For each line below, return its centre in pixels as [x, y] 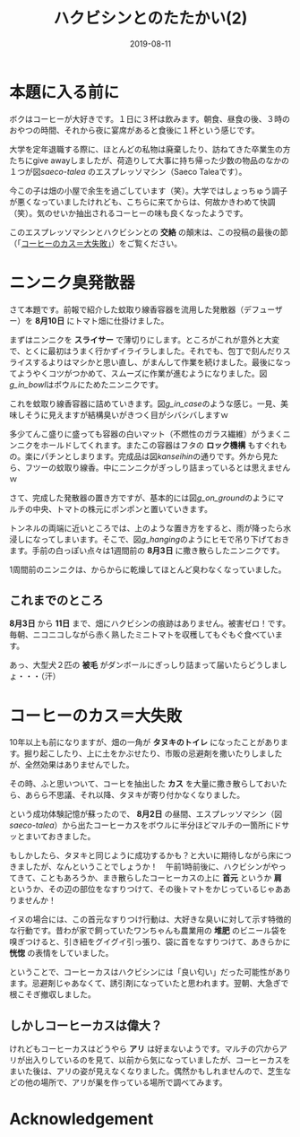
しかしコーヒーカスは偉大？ [86, 1025]
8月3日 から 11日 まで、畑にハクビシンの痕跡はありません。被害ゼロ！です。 [150, 623]
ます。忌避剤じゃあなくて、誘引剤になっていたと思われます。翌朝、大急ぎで [149, 984]
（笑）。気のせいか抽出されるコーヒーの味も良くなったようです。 [129, 213]
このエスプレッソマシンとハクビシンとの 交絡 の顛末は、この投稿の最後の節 [149, 232]
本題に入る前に [64, 92]
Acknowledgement [81, 1120]
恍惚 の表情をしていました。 [61, 953]
